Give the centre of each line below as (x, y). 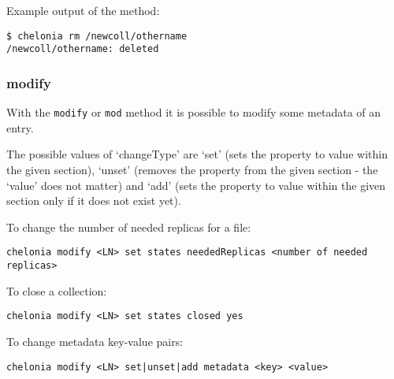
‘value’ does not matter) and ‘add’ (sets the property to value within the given (196, 185)
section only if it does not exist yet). (94, 201)
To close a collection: (57, 290)
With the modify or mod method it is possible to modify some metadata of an (194, 112)
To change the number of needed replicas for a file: (129, 227)
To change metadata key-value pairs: (95, 341)
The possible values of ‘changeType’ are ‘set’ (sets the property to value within (197, 154)
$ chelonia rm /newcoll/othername (97, 36)
